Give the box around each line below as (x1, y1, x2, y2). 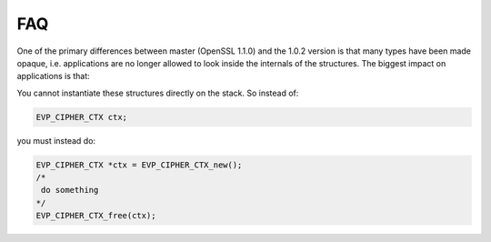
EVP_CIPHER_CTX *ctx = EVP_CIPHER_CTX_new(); (35, 159, 243, 170)
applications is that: (16, 71, 90, 82)
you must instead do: (16, 135, 95, 146)
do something (41, 185, 99, 196)
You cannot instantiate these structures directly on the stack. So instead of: (16, 87, 299, 98)
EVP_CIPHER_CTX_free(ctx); (35, 210, 156, 221)
